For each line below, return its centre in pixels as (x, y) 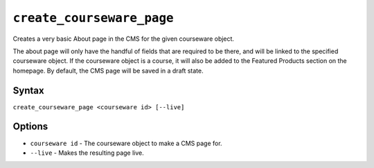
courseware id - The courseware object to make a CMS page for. (126, 143)
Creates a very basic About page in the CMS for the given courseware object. (124, 39)
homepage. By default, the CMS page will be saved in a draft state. (108, 71)
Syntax (28, 90)
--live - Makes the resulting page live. (87, 153)
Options (30, 127)
